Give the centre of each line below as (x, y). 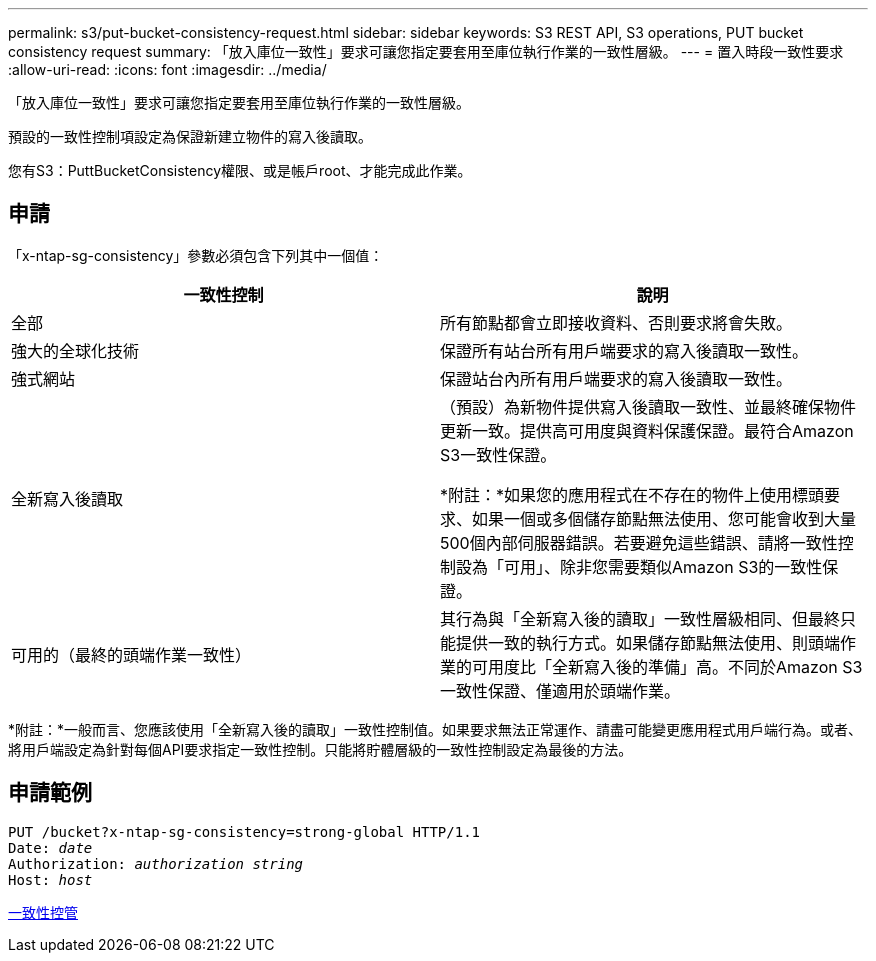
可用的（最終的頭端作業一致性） (131, 654)
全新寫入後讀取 (67, 498)
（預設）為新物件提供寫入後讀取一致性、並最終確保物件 (648, 406)
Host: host (50, 879)
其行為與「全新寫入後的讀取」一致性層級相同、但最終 (640, 618)
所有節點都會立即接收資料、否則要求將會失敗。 (616, 322)
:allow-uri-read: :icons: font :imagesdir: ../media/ (167, 69)
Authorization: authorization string (156, 863)
